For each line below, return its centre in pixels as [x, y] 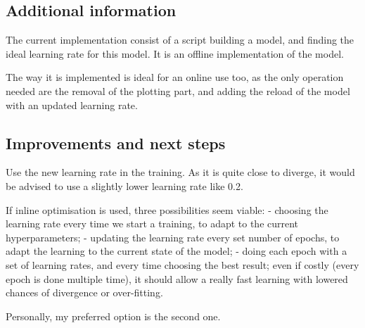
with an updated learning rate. [72, 105]
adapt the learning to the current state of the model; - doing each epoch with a [177, 251]
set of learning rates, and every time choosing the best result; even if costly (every [182, 264]
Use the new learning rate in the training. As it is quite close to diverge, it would [180, 172]
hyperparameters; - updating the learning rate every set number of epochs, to [173, 237]
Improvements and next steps [116, 143]
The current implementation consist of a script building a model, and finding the [180, 40]
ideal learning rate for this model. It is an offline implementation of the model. [175, 53]
